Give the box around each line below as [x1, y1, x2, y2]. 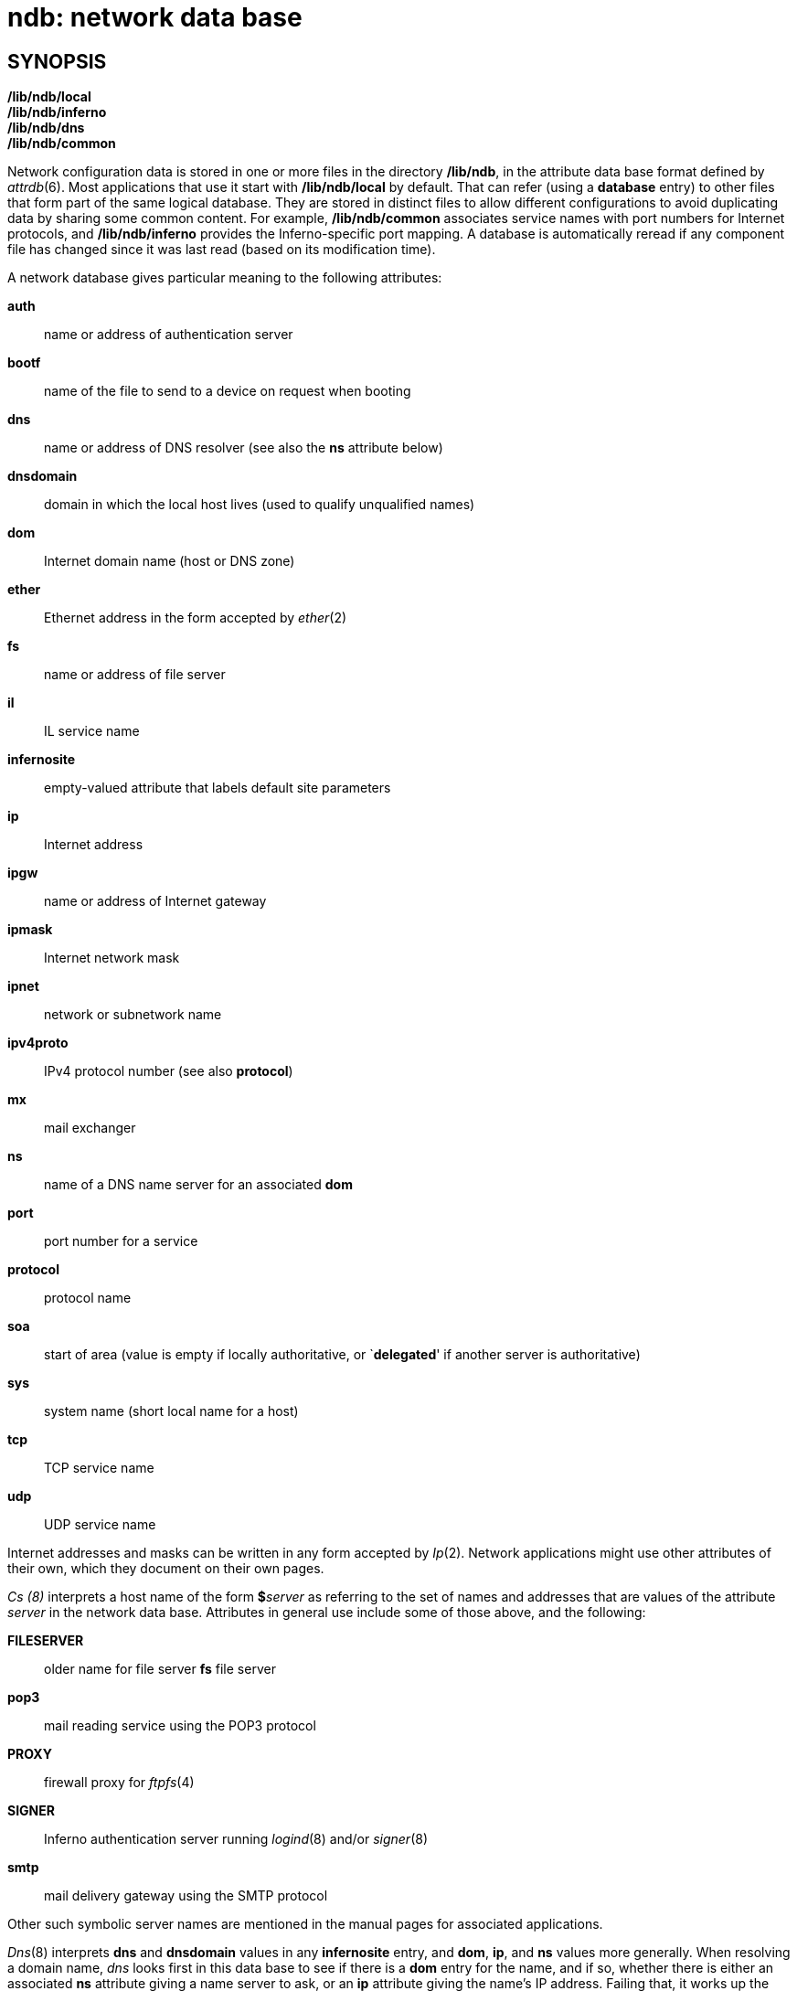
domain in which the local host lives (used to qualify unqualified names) [44, 496, 475, 513]
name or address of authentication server [44, 326, 293, 343]
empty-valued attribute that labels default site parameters [44, 780, 391, 796]
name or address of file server [44, 666, 226, 683]
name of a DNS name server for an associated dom [44, 1176, 353, 1193]
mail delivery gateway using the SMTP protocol [44, 1888, 328, 1904]
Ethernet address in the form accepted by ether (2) [44, 610, 347, 626]
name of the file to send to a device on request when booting [44, 383, 411, 399]
